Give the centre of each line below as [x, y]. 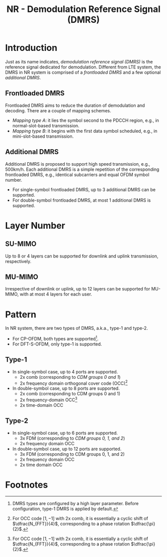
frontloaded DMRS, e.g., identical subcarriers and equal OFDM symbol [77, 174]
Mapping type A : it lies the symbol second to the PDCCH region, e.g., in [85, 120]
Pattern [21, 314]
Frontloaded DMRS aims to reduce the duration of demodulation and [75, 105]
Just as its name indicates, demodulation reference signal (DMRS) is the [79, 61]
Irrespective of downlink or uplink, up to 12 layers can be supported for [78, 289]
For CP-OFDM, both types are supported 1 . [55, 338]
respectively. [18, 261]
